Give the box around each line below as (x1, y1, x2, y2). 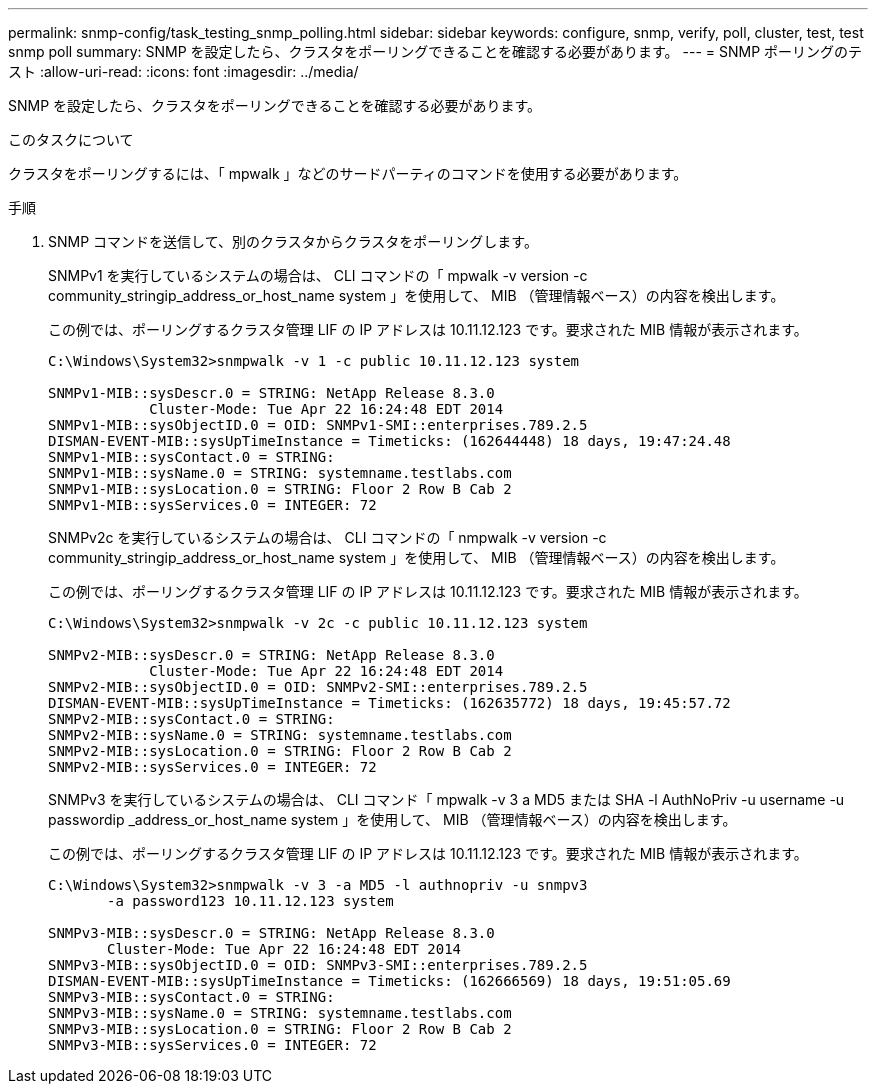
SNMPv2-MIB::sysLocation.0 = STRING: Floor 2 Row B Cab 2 (48, 743, 512, 759)
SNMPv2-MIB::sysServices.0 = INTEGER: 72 (48, 759, 377, 775)
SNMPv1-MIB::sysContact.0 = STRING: (48, 449, 335, 465)
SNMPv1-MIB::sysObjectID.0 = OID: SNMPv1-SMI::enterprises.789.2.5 (48, 417, 588, 433)
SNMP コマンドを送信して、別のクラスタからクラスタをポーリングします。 (48, 233, 538, 250)
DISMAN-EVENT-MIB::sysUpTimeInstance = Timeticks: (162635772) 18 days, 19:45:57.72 (48, 695, 731, 711)
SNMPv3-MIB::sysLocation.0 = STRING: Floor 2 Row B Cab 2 (48, 1021, 512, 1037)
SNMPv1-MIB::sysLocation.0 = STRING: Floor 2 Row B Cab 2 (48, 481, 512, 497)
